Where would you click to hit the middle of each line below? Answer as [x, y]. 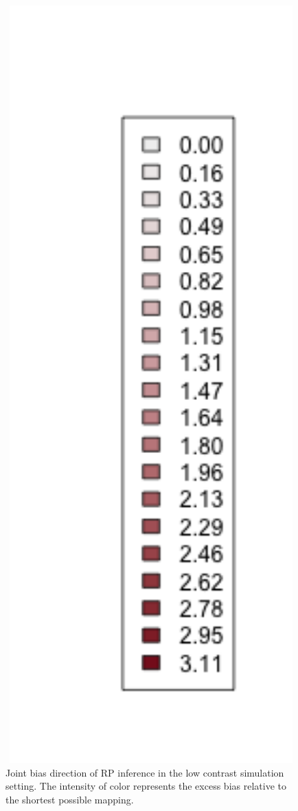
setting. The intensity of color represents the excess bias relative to [146, 786]
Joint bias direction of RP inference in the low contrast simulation [145, 772]
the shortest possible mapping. [70, 799]
